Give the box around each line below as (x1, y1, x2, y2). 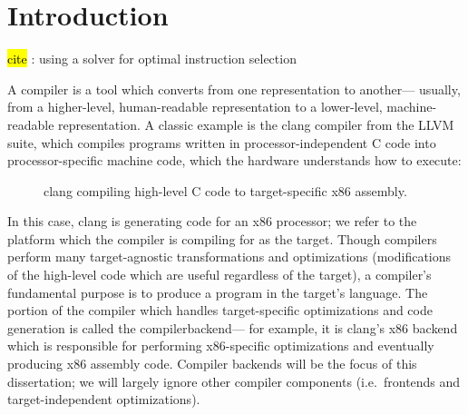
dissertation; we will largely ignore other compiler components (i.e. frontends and (7, 371, 461, 390)
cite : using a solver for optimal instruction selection (7, 49, 297, 68)
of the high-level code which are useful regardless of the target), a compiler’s (7, 265, 432, 284)
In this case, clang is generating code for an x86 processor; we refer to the (7, 212, 417, 231)
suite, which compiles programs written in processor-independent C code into (7, 133, 436, 152)
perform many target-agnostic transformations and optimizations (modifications (7, 247, 452, 266)
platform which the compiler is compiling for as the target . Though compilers (7, 229, 437, 248)
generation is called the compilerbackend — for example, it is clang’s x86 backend (7, 318, 458, 337)
